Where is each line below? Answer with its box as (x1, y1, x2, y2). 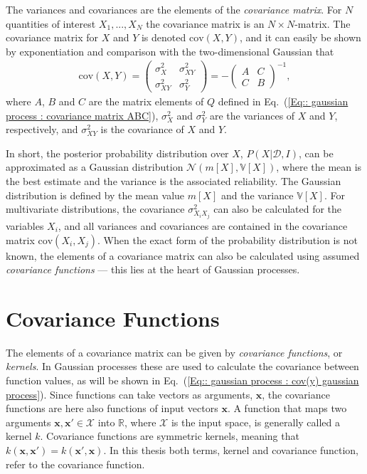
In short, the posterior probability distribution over (6, 145, 229, 160)
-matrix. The (294, 16, 351, 31)
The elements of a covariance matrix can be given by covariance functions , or (6, 344, 343, 359)
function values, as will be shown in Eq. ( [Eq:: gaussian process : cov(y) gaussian (6, 373, 359, 388)
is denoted (141, 30, 186, 45)
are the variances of (209, 107, 295, 122)
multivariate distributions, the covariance (6, 201, 185, 216)
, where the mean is (276, 159, 362, 174)
